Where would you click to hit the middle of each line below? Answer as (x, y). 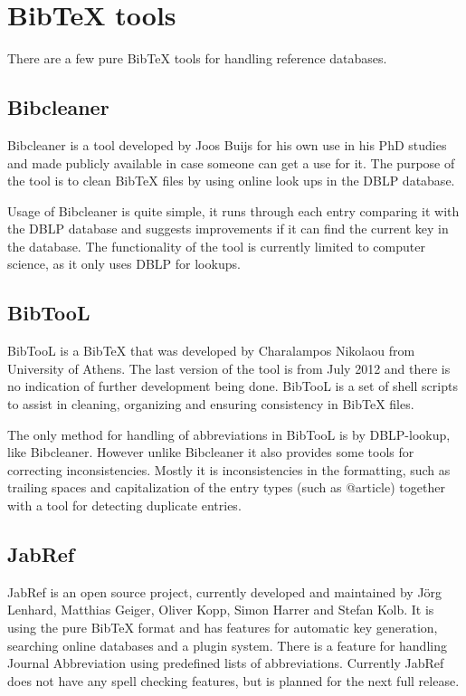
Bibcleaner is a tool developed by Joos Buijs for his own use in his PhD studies (227, 144)
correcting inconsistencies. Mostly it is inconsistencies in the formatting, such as (229, 469)
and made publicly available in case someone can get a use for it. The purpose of (231, 162)
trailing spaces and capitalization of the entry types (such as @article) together (226, 487)
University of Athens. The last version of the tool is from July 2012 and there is (229, 368)
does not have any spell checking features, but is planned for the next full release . (233, 680)
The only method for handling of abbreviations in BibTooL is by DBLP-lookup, (229, 434)
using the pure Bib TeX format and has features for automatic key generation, (223, 628)
